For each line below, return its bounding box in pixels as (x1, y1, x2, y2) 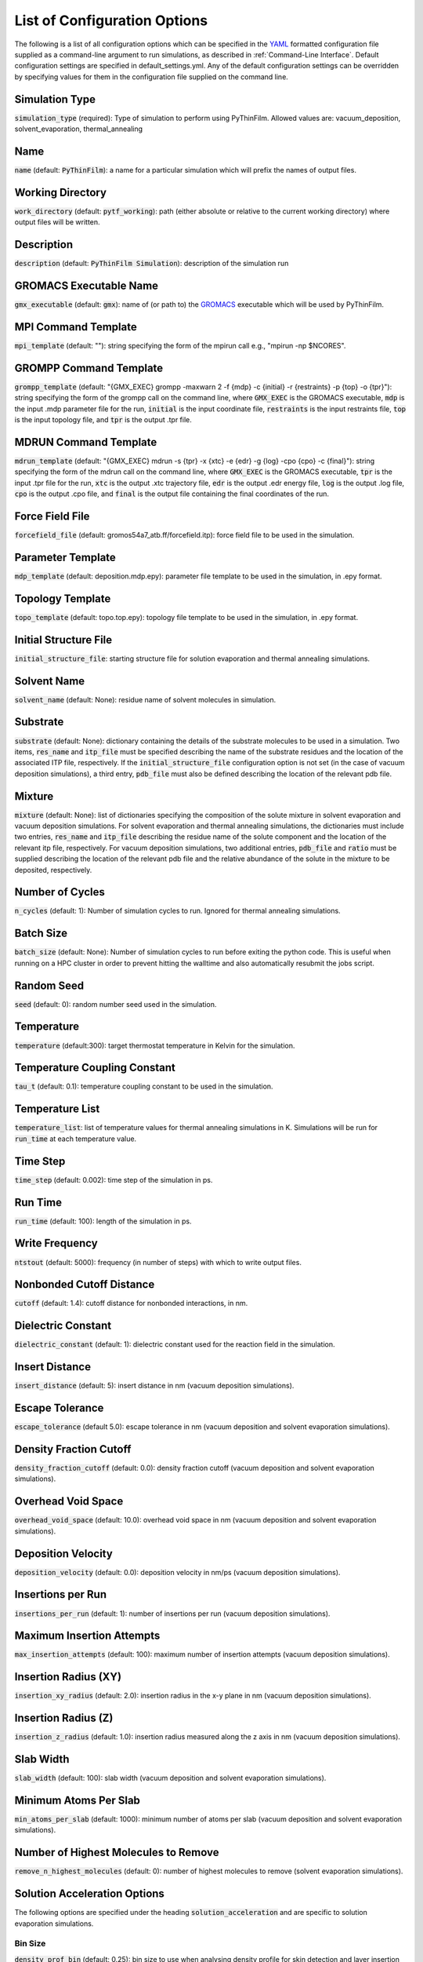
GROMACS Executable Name (14, 279, 159, 292)
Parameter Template (14, 550, 117, 564)
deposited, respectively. (14, 865, 92, 874)
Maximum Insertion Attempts (14, 1629, 161, 1643)
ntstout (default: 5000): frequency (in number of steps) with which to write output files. (14, 1257, 302, 1267)
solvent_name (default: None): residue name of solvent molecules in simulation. (14, 695, 277, 704)
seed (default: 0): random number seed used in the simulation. (14, 999, 217, 1008)
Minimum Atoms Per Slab (14, 1793, 141, 1807)
